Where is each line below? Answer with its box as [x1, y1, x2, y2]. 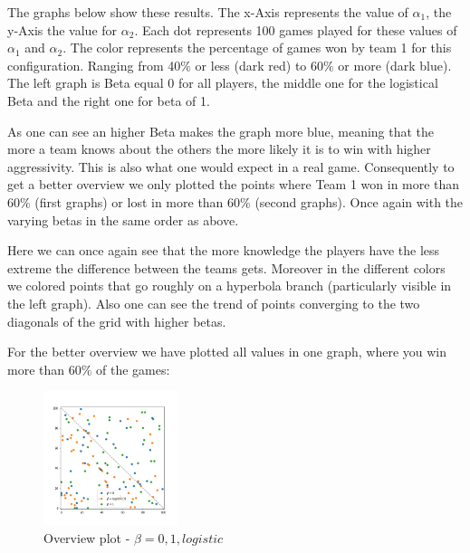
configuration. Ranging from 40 [7, 55, 181, 74]
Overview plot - [43, 529, 130, 548]
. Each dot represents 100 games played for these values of [134, 20, 457, 39]
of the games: [96, 359, 170, 378]
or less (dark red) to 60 [195, 55, 324, 74]
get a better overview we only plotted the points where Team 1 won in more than [7, 175, 460, 194]
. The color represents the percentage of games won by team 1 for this [62, 38, 452, 57]
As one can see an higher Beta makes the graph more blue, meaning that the [7, 121, 435, 140]
